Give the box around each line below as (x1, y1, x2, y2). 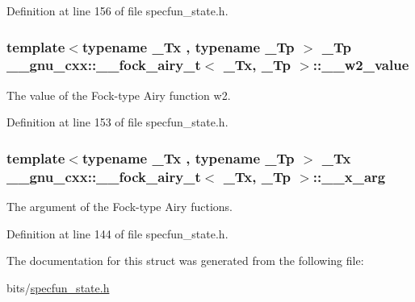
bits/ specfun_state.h (6, 279, 110, 296)
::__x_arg (312, 166, 386, 186)
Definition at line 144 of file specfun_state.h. (6, 225, 228, 242)
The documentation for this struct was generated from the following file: (6, 252, 364, 269)
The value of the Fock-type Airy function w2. (6, 86, 231, 103)
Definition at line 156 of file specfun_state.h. (6, 2, 228, 19)
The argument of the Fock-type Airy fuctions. (6, 198, 233, 215)
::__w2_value (312, 55, 409, 75)
